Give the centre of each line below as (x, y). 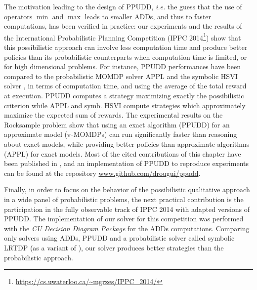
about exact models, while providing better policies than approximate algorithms (127, 144)
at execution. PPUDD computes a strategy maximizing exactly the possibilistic (124, 95)
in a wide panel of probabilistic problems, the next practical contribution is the (124, 199)
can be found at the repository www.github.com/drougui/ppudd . (102, 173)
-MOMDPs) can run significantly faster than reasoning (154, 134)
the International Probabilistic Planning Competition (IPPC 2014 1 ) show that (123, 37)
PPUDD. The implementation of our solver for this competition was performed (124, 219)
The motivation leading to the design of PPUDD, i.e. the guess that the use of (123, 6)
